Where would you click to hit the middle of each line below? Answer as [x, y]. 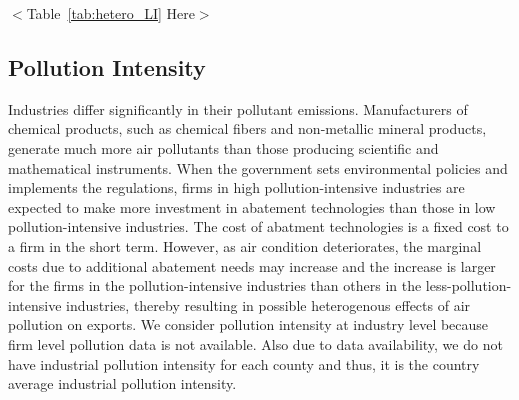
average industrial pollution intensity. [122, 383]
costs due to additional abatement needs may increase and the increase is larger [252, 265]
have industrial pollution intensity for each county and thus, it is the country [244, 363]
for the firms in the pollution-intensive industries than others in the [215, 285]
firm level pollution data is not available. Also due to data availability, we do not [255, 343]
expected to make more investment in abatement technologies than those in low [252, 206]
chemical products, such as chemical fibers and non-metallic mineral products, [247, 128]
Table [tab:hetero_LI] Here [110, 13]
